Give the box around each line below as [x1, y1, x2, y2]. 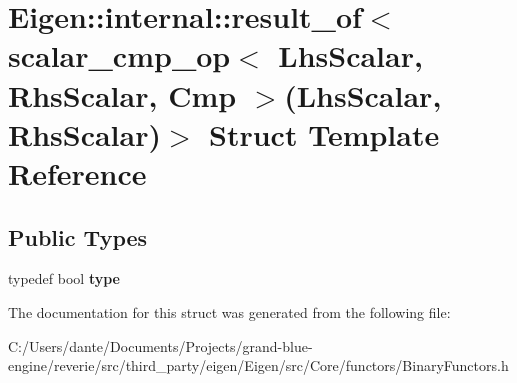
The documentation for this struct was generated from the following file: [8, 301, 451, 322]
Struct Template [209, 113, 440, 154]
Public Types [8, 221, 148, 252]
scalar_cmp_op [8, 35, 231, 76]
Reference [8, 152, 147, 193]
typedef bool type [8, 268, 120, 289]
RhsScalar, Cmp [8, 74, 237, 115]
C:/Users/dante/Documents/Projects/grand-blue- [8, 335, 313, 356]
